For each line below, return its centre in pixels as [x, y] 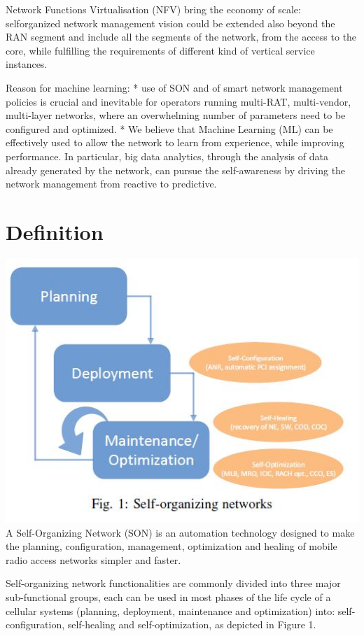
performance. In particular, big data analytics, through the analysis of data [167, 156]
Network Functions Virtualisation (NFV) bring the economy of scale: [153, 9]
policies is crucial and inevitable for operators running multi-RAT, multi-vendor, [178, 101]
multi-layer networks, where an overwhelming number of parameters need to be [176, 115]
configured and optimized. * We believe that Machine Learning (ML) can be [169, 128]
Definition [55, 231]
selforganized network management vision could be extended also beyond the [170, 23]
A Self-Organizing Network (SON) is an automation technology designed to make [180, 532]
